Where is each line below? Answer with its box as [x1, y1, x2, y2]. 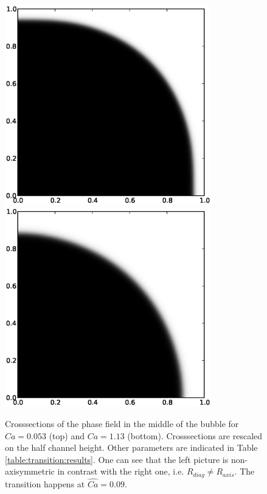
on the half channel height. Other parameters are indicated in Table [5, 441, 258, 454]
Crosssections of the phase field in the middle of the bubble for [5, 417, 239, 430]
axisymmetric [5, 465, 55, 478]
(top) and [49, 429, 85, 442]
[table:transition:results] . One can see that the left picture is [5, 453, 229, 465]
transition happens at [5, 478, 85, 490]
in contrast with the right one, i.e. [57, 465, 184, 478]
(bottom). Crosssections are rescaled [127, 429, 263, 442]
